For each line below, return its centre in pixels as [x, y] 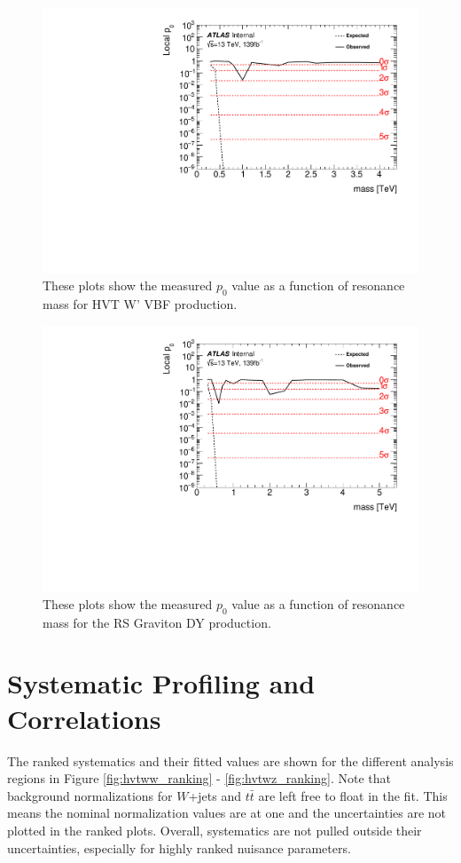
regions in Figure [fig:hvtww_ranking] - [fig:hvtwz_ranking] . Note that [199, 778]
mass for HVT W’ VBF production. [140, 304]
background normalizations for [90, 795]
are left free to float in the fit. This [353, 795]
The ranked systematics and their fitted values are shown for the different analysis [230, 760]
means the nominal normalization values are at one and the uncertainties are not [227, 813]
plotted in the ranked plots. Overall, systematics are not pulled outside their [215, 830]
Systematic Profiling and [161, 683]
